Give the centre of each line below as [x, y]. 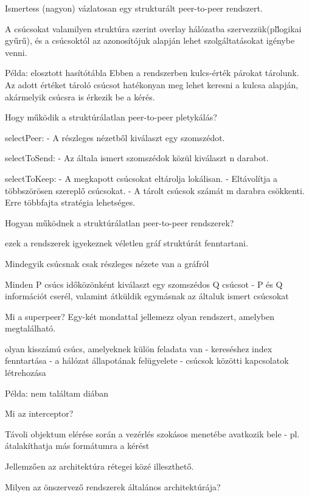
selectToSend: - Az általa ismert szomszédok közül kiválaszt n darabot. [137, 158]
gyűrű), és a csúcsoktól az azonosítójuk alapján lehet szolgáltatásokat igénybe [150, 40]
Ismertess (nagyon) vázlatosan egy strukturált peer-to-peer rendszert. [134, 8]
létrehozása [26, 373]
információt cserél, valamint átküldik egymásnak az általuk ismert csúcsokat [147, 296]
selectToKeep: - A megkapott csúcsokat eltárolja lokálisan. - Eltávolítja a [141, 178]
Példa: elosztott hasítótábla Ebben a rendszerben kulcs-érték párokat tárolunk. [152, 73]
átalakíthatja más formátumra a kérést [77, 446]
